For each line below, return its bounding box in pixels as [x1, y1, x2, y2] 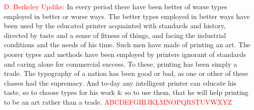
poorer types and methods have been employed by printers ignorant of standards [4, 49, 246, 59]
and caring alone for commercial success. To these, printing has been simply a [4, 58, 237, 69]
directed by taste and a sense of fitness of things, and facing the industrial [4, 30, 226, 40]
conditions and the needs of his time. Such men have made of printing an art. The [4, 39, 251, 50]
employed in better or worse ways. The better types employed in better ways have [4, 11, 250, 21]
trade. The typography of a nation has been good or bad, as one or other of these [4, 68, 248, 78]
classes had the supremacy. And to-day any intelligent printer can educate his [4, 77, 236, 88]
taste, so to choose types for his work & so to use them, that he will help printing [4, 87, 249, 97]
